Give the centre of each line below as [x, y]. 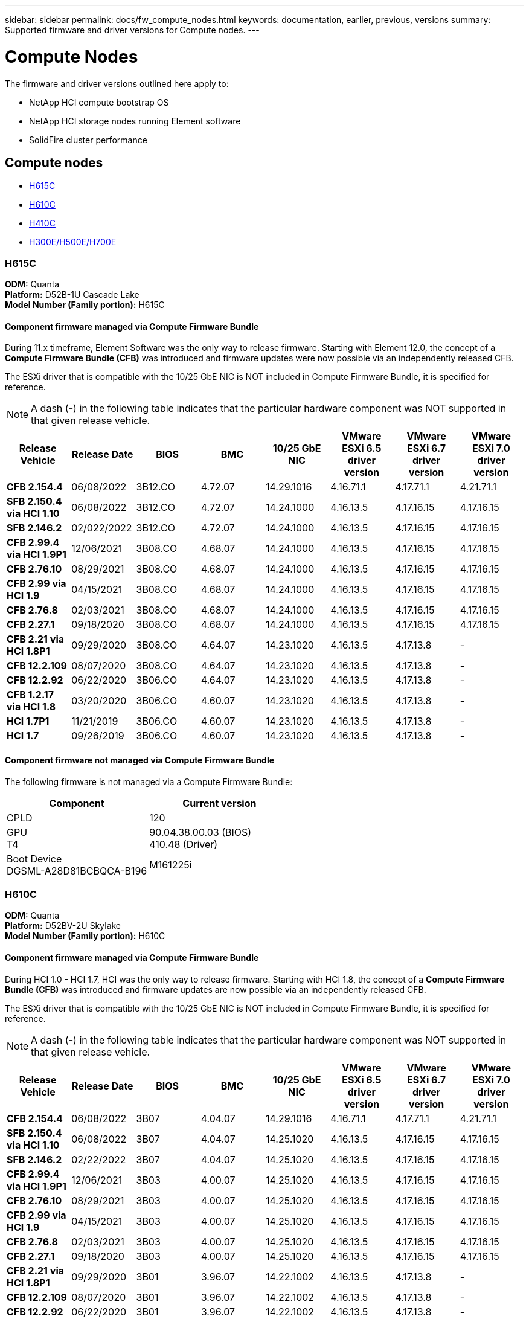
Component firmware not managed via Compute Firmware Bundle [140, 760]
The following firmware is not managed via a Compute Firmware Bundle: [149, 781]
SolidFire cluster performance [88, 140]
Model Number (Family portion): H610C [85, 936]
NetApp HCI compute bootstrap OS [99, 102]
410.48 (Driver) [184, 844]
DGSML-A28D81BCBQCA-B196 [77, 871]
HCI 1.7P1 [28, 721]
